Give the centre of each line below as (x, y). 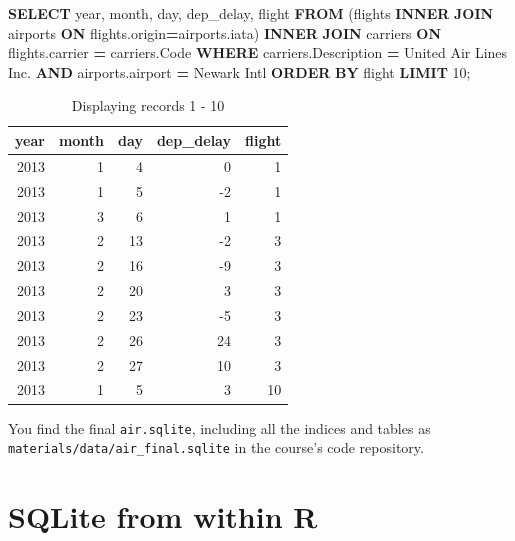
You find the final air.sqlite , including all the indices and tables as (219, 427)
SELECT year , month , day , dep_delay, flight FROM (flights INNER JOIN (251, 13)
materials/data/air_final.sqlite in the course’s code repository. (216, 447)
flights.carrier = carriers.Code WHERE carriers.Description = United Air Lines (258, 52)
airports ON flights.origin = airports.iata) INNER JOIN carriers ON (225, 32)
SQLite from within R (163, 516)
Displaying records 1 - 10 (148, 105)
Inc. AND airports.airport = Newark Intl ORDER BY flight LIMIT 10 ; (239, 71)
